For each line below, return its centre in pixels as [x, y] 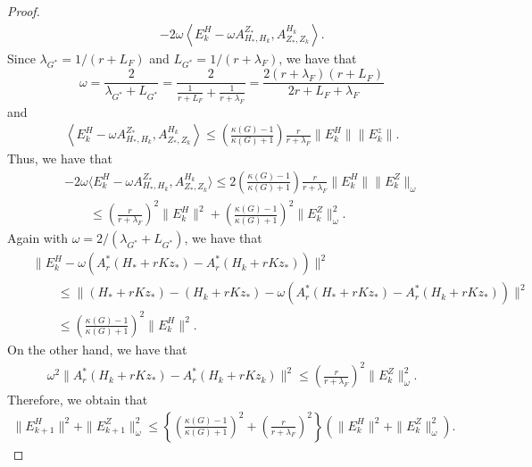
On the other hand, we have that [97, 349]
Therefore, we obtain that [78, 400]
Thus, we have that [60, 158]
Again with [38, 238]
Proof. [24, 11]
